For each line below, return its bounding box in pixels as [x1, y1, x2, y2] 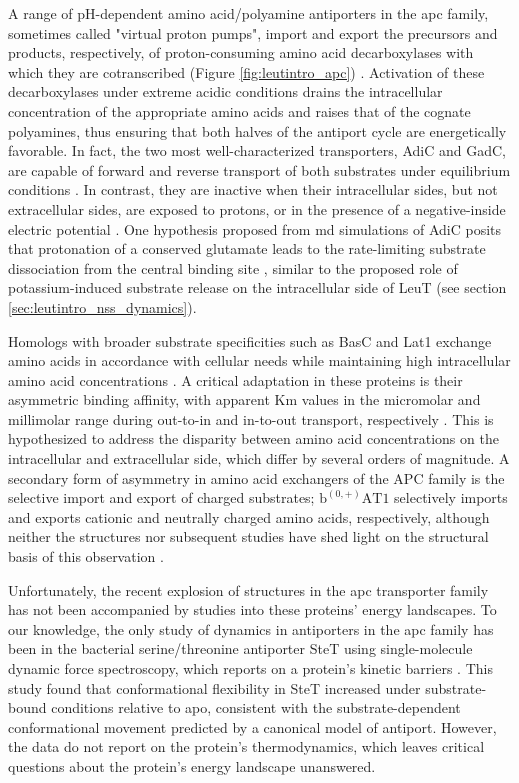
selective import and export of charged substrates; [8, 487, 315, 508]
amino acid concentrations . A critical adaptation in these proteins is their [8, 369, 463, 390]
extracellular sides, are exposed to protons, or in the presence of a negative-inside [8, 198, 506, 219]
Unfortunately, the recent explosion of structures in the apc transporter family [8, 579, 489, 600]
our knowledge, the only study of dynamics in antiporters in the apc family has [8, 618, 494, 639]
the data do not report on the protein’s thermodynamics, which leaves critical [8, 736, 485, 757]
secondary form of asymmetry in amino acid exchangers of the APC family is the [8, 467, 505, 488]
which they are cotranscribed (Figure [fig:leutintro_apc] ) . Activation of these [8, 61, 485, 82]
